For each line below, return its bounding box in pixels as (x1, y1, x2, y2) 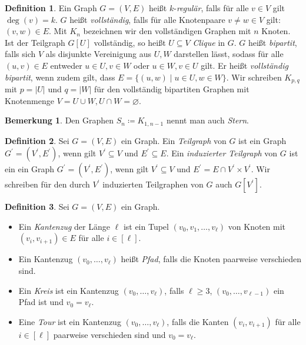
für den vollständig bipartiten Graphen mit (94, 83, 250, 95)
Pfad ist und (18, 296, 64, 308)
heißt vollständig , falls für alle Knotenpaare (69, 13, 225, 25)
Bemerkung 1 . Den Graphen (5, 114, 114, 126)
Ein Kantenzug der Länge (18, 220, 110, 232)
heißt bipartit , (248, 36, 297, 48)
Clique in (192, 36, 225, 48)
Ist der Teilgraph (5, 36, 65, 48)
